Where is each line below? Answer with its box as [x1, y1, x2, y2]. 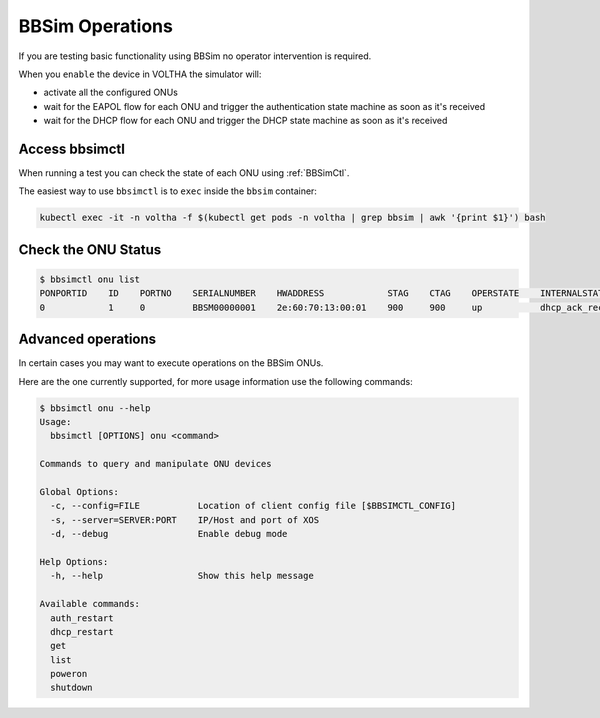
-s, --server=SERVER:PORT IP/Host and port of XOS [50, 514, 320, 525]
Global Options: [39, 486, 120, 497]
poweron [50, 668, 88, 680]
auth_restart [50, 612, 114, 624]
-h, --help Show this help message [50, 570, 314, 582]
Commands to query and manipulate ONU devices [39, 458, 272, 470]
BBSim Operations [18, 15, 174, 37]
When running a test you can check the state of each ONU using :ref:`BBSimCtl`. [18, 167, 350, 179]
